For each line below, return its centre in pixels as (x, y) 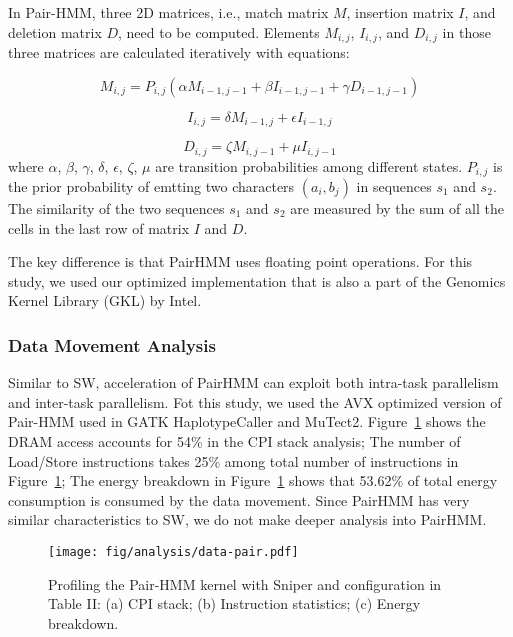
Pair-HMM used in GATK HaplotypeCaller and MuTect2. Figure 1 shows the (247, 421)
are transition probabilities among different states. (309, 165)
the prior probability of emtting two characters (151, 186)
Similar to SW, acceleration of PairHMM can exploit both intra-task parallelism (253, 382)
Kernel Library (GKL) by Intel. (105, 300)
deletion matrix (55, 31)
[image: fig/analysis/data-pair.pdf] (173, 551)
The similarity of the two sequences (116, 208)
